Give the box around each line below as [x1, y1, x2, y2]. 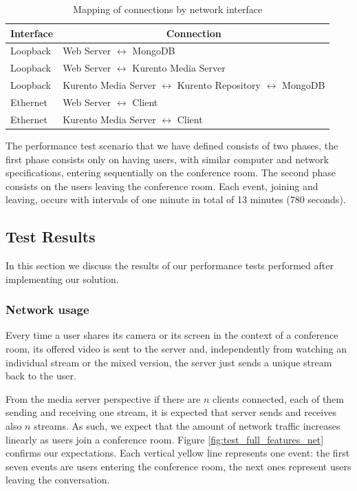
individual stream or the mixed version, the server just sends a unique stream [6, 355, 332, 369]
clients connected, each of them [213, 391, 344, 406]
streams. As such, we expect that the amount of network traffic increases [34, 419, 340, 433]
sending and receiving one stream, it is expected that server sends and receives [6, 405, 336, 419]
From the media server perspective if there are [6, 391, 201, 406]
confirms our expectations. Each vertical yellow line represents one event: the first [6, 446, 350, 460]
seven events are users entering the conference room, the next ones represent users [6, 459, 351, 473]
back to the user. [6, 368, 76, 383]
